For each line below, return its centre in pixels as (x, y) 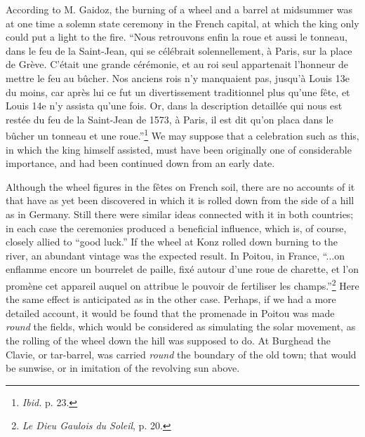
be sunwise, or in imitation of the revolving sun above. (123, 368)
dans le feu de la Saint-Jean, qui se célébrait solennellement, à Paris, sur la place (179, 50)
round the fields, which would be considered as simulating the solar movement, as (181, 327)
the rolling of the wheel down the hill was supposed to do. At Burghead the (168, 340)
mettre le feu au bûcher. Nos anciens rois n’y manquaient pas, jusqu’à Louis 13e (178, 78)
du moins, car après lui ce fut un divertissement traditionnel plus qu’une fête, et (178, 92)
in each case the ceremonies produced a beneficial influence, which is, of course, (176, 228)
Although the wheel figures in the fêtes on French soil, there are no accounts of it (180, 186)
